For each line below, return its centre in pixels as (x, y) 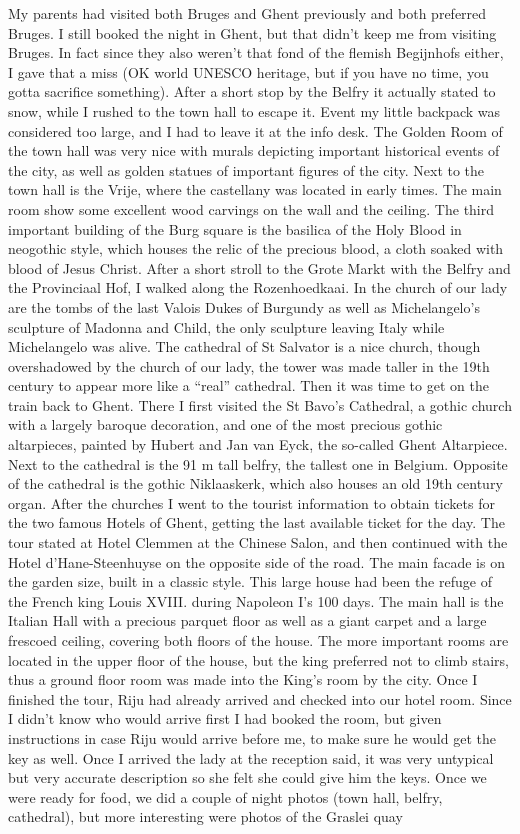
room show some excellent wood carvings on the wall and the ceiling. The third (251, 208)
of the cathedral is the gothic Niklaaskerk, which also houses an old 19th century (255, 483)
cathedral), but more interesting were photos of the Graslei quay (205, 816)
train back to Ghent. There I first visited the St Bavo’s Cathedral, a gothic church (260, 404)
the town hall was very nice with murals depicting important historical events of (254, 150)
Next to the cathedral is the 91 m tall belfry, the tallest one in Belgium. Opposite (258, 463)
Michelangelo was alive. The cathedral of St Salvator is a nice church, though (244, 346)
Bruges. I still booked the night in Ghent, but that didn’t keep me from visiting (252, 32)
